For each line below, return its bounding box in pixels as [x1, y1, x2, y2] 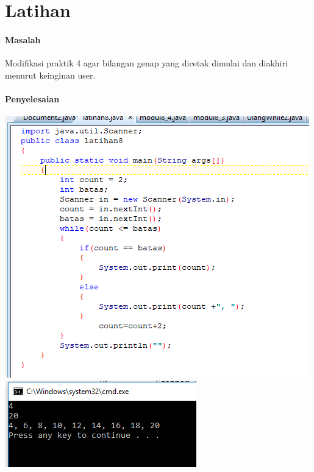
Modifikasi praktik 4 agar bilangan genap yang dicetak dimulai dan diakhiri [5, 57, 288, 69]
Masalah [5, 33, 41, 46]
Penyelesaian [5, 92, 60, 105]
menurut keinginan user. [5, 68, 96, 81]
